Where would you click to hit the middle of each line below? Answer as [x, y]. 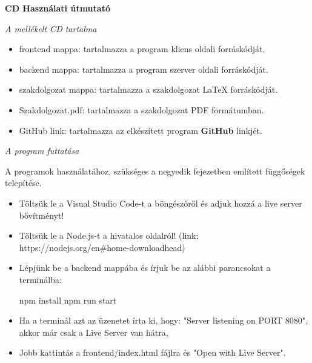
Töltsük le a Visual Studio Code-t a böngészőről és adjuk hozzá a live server [161, 203]
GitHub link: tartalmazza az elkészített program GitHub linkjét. [141, 130]
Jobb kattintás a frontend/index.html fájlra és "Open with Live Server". [152, 352]
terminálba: [40, 279]
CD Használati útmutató [58, 8]
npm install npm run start [68, 300]
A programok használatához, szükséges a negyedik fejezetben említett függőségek [155, 171]
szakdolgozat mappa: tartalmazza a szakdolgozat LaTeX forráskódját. [148, 89]
